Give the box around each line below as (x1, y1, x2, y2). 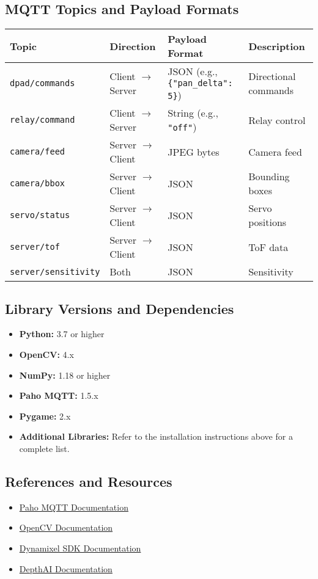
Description (248, 38, 305, 53)
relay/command (10, 115, 75, 125)
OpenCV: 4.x (19, 348, 74, 360)
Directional (248, 69, 296, 84)
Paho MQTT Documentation (19, 500, 128, 513)
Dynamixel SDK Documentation (19, 541, 141, 554)
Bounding (248, 169, 290, 184)
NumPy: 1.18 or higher (19, 368, 111, 381)
